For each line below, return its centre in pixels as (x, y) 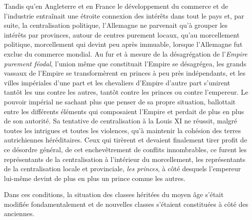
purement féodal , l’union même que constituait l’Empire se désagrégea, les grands (125, 63)
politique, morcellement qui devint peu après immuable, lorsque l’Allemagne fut (123, 44)
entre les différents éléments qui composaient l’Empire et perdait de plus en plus (124, 111)
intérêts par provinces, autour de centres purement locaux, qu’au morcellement (122, 34)
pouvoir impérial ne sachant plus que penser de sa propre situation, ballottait (120, 101)
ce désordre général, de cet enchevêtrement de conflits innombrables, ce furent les (126, 149)
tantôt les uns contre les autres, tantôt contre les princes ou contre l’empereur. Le (126, 92)
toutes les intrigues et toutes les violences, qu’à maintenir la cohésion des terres (123, 130)
